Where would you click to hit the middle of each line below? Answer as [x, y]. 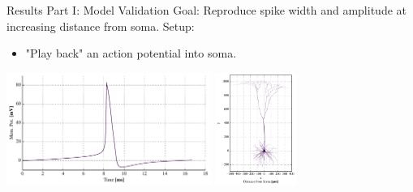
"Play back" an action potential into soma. [131, 53]
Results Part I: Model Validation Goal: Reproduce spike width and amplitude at [206, 10]
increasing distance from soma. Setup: [101, 26]
